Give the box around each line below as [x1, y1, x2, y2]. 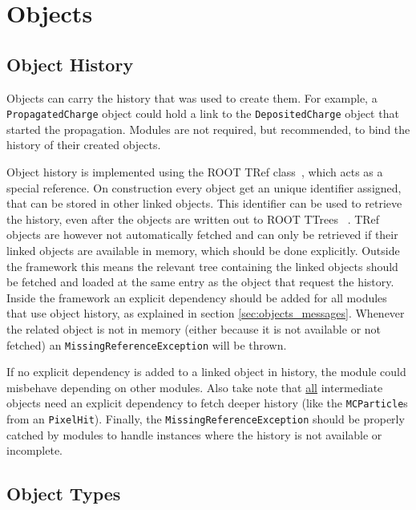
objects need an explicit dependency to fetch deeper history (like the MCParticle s [6, 395, 408, 411]
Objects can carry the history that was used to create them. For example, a [6, 89, 378, 106]
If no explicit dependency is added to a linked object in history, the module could [6, 363, 406, 380]
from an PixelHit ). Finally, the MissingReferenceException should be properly [6, 411, 405, 427]
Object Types [6, 481, 121, 506]
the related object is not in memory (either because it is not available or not [6, 320, 382, 337]
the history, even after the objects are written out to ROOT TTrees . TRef [6, 210, 380, 227]
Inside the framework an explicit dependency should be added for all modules [6, 289, 387, 306]
